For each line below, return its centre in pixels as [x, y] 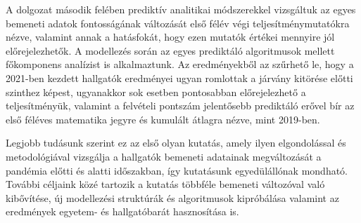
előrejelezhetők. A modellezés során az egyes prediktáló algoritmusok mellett [170, 50]
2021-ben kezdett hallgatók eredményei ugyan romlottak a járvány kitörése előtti [179, 77]
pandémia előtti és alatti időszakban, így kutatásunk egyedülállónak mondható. [177, 170]
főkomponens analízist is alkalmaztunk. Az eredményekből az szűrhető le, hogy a [180, 64]
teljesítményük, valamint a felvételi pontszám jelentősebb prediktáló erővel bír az [180, 106]
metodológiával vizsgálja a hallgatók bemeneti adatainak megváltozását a [164, 156]
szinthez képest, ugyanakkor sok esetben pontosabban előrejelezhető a [156, 92]
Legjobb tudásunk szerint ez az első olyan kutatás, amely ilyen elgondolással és [176, 143]
